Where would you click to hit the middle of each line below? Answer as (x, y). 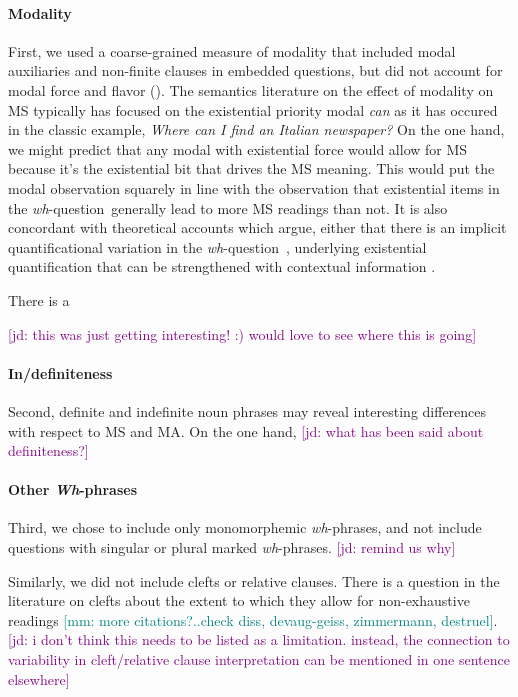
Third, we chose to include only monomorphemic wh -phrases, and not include (245, 527)
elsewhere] (39, 678)
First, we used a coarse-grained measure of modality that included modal (232, 50)
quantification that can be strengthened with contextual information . (222, 266)
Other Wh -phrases (73, 489)
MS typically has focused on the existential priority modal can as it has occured (253, 109)
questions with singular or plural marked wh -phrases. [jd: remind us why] (232, 547)
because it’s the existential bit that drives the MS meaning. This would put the (251, 168)
